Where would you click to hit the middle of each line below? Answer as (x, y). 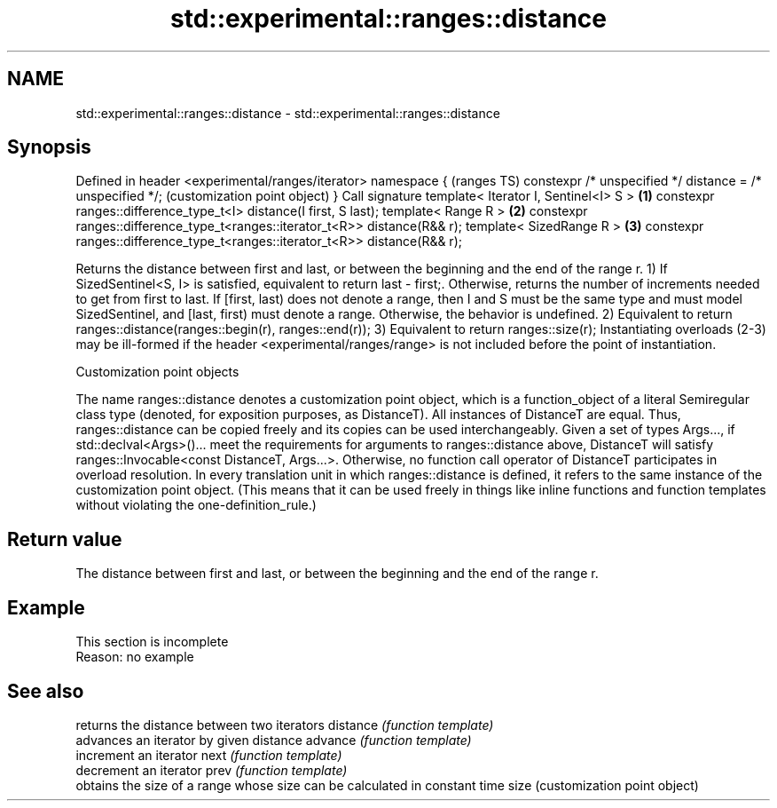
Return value (65, 539)
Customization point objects (157, 372)
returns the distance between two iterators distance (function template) (285, 725)
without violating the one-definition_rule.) (196, 505)
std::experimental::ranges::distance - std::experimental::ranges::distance (288, 113)
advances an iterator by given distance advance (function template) (274, 740)
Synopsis (49, 147)
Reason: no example (135, 657)
